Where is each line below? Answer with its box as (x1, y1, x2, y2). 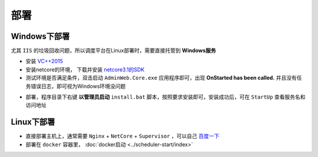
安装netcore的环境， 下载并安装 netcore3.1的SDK (25, 66, 145, 73)
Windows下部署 (11, 31, 70, 41)
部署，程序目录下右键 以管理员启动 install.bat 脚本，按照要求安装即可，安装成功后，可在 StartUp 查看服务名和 (25, 93, 306, 100)
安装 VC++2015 (25, 58, 63, 65)
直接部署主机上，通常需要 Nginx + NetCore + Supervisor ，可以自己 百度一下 (25, 133, 220, 140)
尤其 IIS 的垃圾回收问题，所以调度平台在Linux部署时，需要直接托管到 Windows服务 (11, 47, 216, 54)
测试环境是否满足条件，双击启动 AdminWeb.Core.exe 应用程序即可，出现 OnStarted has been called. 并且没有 (25, 74, 297, 81)
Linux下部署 (11, 117, 55, 127)
